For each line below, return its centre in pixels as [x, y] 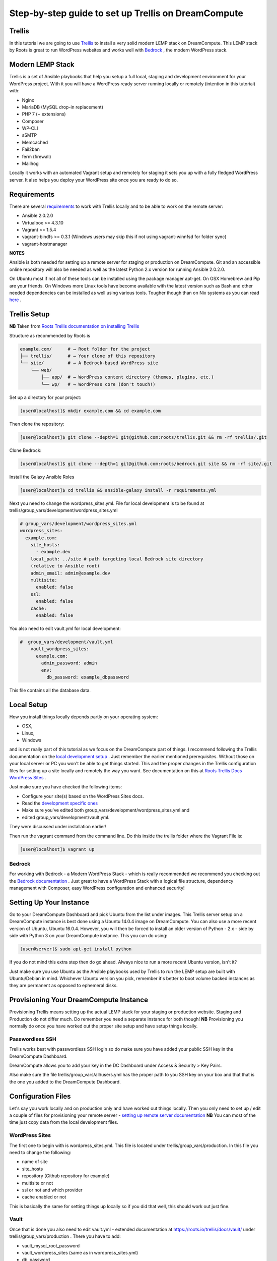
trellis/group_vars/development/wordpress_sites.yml [63, 510]
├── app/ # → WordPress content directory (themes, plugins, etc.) [127, 377]
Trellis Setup [29, 314]
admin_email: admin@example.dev [71, 573]
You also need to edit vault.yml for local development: [65, 628]
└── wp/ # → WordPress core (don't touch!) [98, 384]
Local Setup [28, 704]
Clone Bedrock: [25, 450]
